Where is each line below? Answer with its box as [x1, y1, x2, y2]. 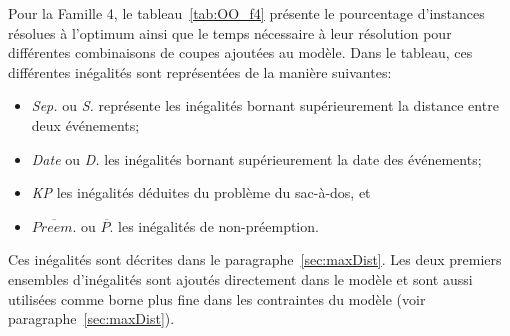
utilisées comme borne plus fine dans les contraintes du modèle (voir [8, 288, 426, 309]
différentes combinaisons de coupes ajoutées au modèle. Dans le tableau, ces [8, 42, 473, 63]
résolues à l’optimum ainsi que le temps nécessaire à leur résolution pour [8, 22, 452, 43]
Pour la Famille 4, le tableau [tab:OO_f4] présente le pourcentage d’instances [8, 3, 485, 23]
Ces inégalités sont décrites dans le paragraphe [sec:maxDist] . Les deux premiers [8, 249, 502, 270]
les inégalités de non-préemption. [118, 215, 319, 236]
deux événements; [31, 114, 140, 135]
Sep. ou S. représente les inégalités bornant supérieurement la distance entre [31, 95, 499, 116]
